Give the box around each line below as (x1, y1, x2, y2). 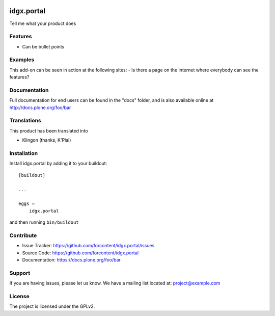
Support (9, 269, 31, 276)
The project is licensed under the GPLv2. (9, 303, 95, 309)
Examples (9, 56, 35, 63)
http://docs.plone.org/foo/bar (9, 104, 71, 111)
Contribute (9, 232, 37, 239)
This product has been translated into (9, 127, 89, 134)
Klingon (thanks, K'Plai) (22, 137, 71, 143)
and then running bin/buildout (9, 219, 79, 225)
